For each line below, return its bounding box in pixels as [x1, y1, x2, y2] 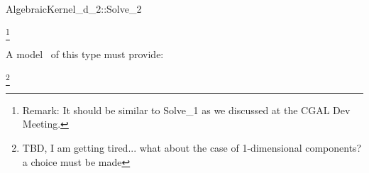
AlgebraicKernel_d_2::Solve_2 [6, 1, 142, 16]
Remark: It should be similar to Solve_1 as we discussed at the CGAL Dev [22, 102, 351, 117]
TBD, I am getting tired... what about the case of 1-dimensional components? [22, 140, 362, 155]
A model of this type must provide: [6, 46, 164, 61]
